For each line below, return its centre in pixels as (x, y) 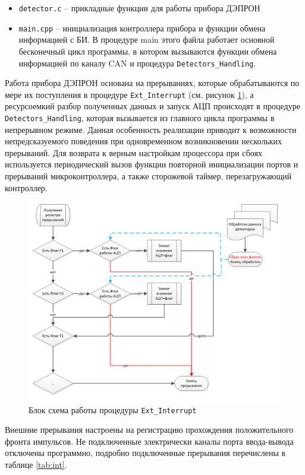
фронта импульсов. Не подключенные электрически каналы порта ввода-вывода (149, 441)
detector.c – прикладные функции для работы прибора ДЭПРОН (139, 8)
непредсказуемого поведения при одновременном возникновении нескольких (144, 141)
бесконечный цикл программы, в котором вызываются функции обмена (148, 51)
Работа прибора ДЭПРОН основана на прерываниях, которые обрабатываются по (152, 83)
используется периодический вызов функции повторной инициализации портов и (152, 164)
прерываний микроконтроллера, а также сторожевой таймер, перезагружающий (148, 176)
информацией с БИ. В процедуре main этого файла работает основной (147, 39)
